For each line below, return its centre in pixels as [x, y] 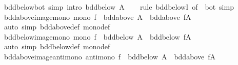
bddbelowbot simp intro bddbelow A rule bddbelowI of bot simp [119, 7]
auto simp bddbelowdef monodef [57, 46]
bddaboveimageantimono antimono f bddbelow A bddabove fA [110, 56]
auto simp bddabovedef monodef [57, 27]
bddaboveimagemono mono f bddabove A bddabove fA [97, 17]
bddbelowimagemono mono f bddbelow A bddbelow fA [97, 36]
